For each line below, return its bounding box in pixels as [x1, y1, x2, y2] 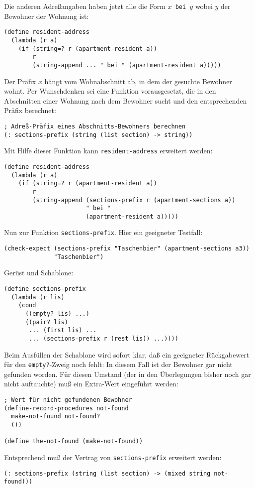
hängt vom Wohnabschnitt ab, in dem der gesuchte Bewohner [44, 76, 232, 86]
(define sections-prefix [4, 285, 86, 293]
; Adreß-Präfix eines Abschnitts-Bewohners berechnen [4, 122, 186, 130]
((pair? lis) [25, 318, 68, 326]
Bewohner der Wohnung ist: [4, 10, 89, 21]
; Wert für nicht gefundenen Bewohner [4, 396, 132, 404]
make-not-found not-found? [11, 413, 100, 420]
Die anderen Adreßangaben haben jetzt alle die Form [4, 1, 166, 11]
